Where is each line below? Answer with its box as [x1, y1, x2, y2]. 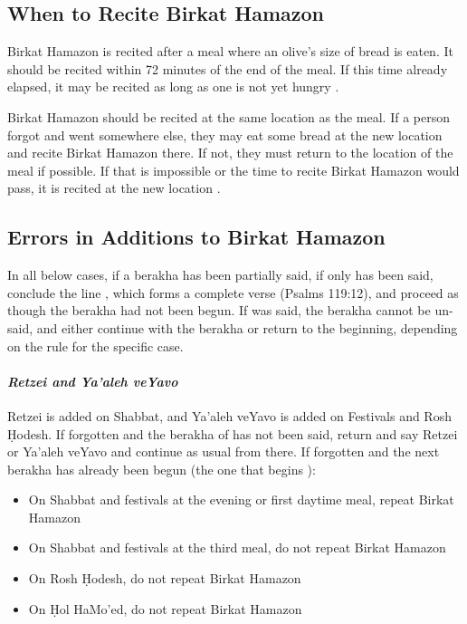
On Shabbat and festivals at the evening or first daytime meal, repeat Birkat [28, 490, 454, 509]
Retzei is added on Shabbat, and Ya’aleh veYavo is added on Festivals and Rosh [7, 406, 452, 425]
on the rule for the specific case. [7, 336, 184, 355]
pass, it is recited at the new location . [7, 178, 221, 197]
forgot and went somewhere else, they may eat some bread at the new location [7, 125, 443, 144]
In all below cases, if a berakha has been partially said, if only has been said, [7, 265, 434, 284]
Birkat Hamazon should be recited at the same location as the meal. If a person [7, 107, 451, 126]
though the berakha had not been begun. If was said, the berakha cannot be [7, 301, 431, 320]
